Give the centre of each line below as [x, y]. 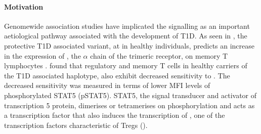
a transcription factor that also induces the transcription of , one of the [115, 115]
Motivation [24, 6]
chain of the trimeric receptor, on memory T [159, 55]
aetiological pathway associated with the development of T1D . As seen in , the [126, 36]
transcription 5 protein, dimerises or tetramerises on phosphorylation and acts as [129, 105]
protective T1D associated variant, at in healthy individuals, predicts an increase [129, 45]
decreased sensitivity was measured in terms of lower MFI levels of [107, 85]
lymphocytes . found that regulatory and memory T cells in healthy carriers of [126, 65]
